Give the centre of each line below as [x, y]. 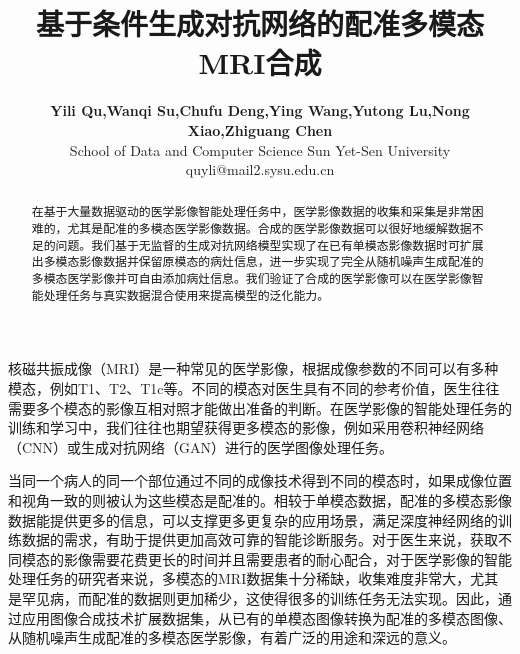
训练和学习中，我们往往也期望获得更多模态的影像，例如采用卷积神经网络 [246, 427]
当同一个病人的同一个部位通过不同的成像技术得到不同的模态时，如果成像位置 [260, 480]
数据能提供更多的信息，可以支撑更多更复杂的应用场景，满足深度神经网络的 [253, 519]
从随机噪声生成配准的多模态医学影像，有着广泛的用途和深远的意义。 [232, 637]
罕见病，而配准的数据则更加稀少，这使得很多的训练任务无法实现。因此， [259, 597]
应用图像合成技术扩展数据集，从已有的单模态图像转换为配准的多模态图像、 [266, 617]
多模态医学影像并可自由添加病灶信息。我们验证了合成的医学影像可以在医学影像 [251, 278]
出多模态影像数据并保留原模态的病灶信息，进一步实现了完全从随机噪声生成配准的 [257, 261]
